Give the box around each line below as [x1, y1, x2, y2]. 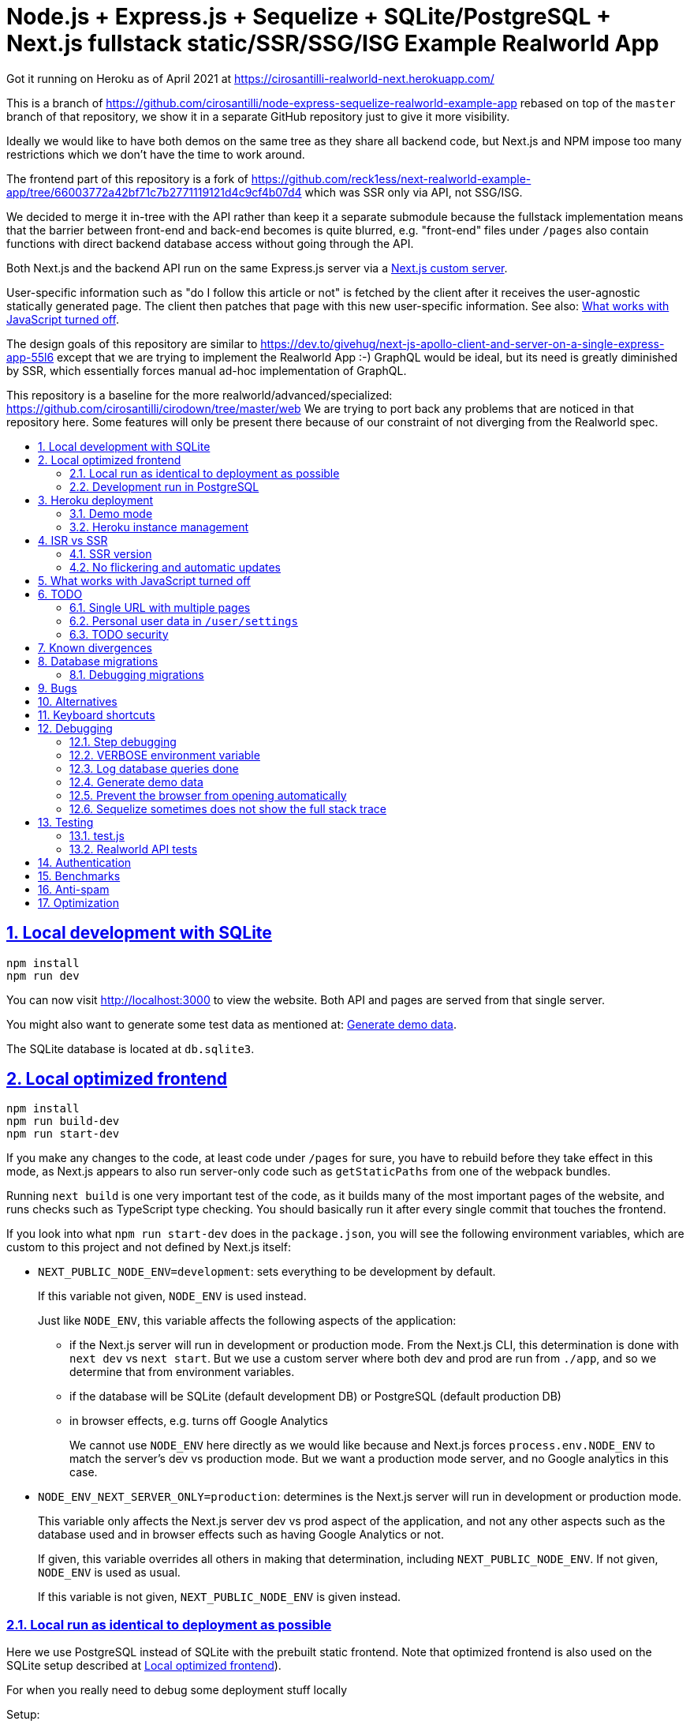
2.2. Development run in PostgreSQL [69, 479, 259, 493]
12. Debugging [38, 721, 113, 735]
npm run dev [6, 969, 80, 982]
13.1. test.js [69, 828, 125, 842]
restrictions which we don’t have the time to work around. [6, 147, 305, 161]
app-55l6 [6, 350, 54, 364]
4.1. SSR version [69, 546, 152, 561]
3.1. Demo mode [69, 506, 153, 520]
